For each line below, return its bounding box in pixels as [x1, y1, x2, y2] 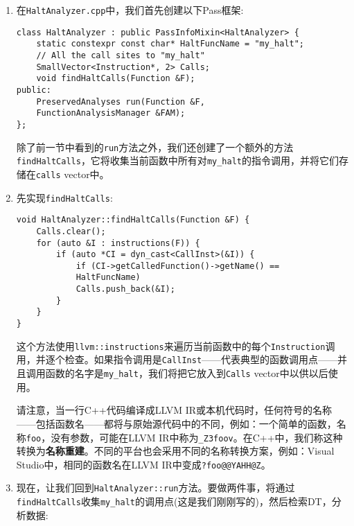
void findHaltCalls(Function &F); [36, 73, 195, 84]
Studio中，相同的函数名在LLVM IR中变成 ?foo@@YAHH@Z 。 [16, 457, 271, 471]
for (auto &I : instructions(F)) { [36, 238, 200, 248]
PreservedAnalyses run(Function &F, [36, 96, 205, 107]
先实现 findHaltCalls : [16, 190, 113, 204]
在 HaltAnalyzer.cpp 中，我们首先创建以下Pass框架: [16, 3, 244, 17]
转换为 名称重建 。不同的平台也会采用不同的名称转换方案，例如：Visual [16, 444, 335, 458]
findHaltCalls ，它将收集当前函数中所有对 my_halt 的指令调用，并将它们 [16, 153, 339, 168]
